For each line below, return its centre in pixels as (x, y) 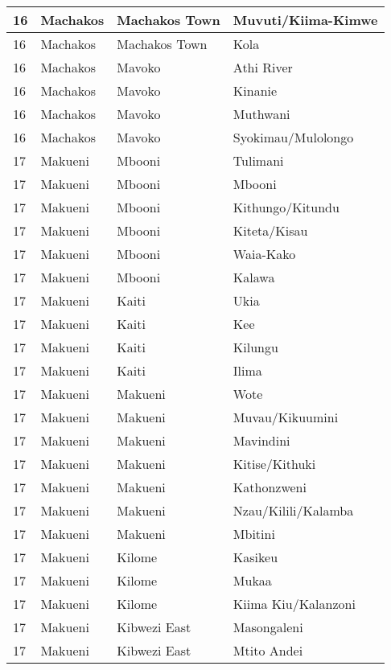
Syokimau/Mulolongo (293, 137)
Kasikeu (255, 557)
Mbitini (254, 534)
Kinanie (255, 90)
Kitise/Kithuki (274, 464)
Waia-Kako (264, 254)
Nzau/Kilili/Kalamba (293, 510)
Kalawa (254, 277)
